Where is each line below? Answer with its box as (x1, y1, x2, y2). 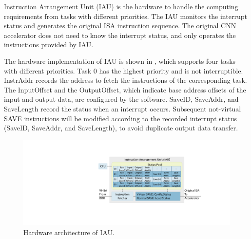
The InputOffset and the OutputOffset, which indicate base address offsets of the (4, 84, 246, 94)
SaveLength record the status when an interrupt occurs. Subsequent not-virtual (4, 103, 241, 113)
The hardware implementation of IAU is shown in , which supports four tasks (4, 55, 236, 66)
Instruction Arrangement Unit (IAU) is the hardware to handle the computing (4, 1, 238, 11)
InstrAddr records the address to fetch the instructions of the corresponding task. (4, 75, 247, 85)
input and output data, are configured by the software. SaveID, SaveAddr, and (4, 94, 239, 104)
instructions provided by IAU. (4, 39, 94, 50)
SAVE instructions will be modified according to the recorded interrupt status (4, 113, 237, 123)
